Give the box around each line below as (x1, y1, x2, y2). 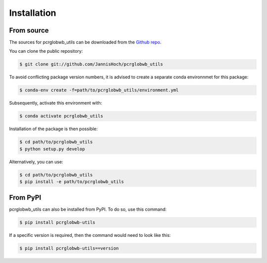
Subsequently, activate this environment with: (9, 100, 102, 106)
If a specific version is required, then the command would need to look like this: (9, 232, 171, 238)
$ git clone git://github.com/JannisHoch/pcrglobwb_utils (19, 62, 163, 67)
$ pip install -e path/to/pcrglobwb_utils (19, 179, 124, 185)
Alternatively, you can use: (9, 158, 64, 165)
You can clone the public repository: (9, 48, 83, 54)
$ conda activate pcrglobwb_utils (19, 113, 103, 119)
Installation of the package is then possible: (9, 126, 98, 132)
